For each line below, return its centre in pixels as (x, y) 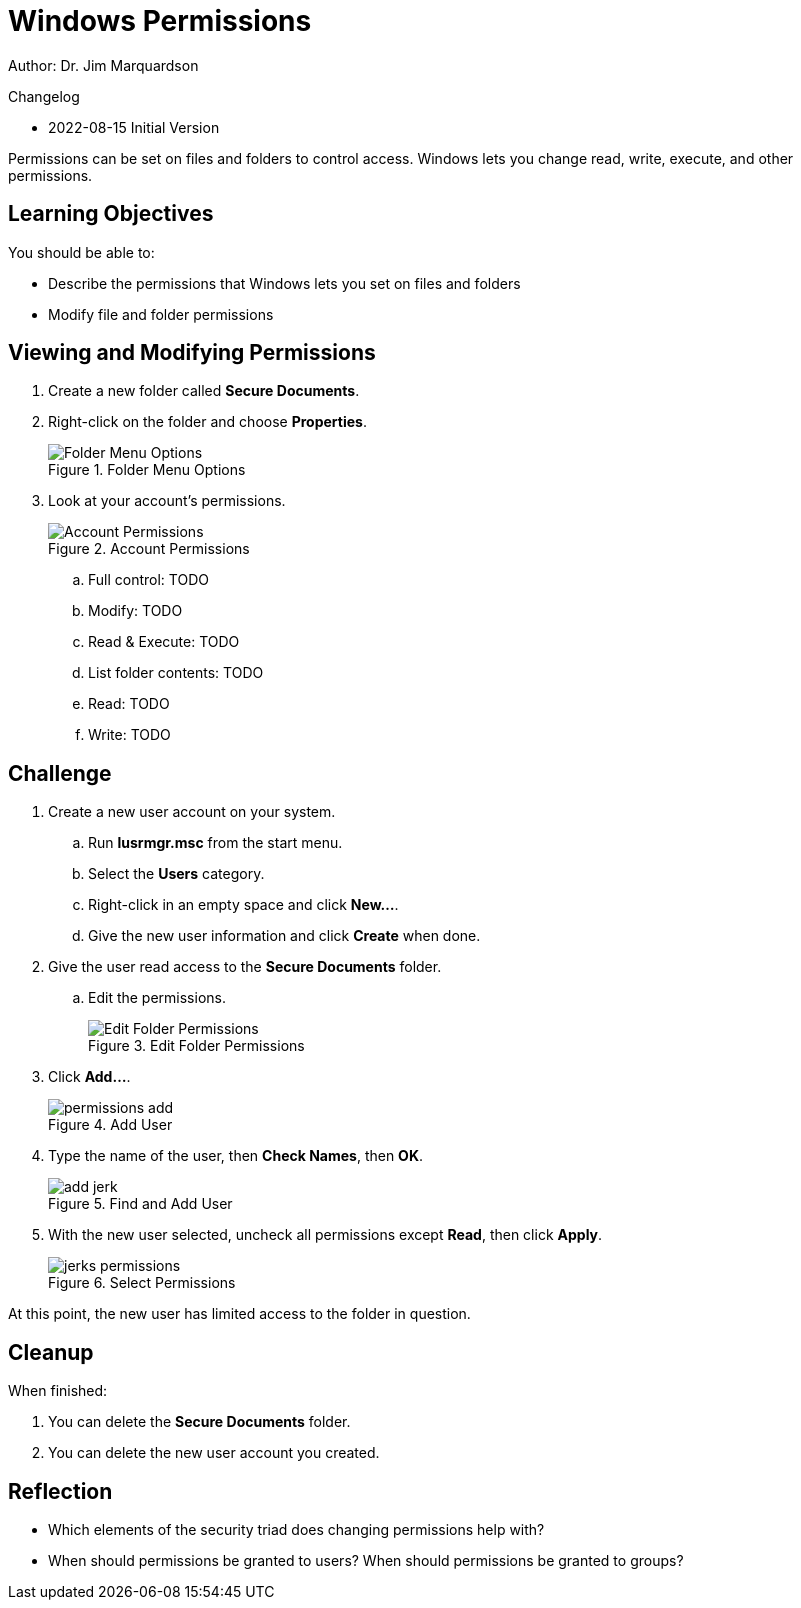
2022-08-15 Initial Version (134, 127)
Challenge (60, 773)
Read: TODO (129, 704)
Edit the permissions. (157, 998)
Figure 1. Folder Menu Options (147, 470)
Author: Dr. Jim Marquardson (103, 65)
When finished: (58, 1391)
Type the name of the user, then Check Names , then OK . (236, 1156)
